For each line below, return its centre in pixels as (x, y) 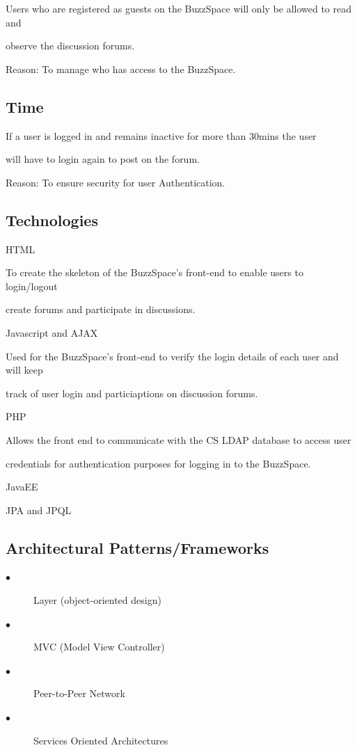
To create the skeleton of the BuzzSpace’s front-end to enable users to (154, 272)
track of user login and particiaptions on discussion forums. (132, 393)
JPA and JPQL (39, 510)
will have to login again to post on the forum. (103, 159)
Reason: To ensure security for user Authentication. (116, 182)
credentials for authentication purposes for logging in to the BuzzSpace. (158, 463)
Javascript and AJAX (52, 332)
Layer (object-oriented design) (97, 600)
